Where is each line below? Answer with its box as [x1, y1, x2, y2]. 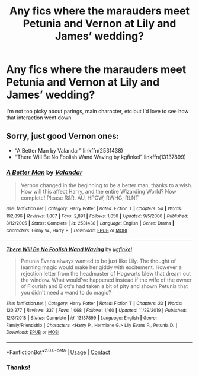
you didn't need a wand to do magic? [20, 289, 111, 296]
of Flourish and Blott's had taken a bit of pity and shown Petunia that [20, 282, 188, 289]
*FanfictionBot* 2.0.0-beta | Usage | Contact [6, 347, 111, 356]
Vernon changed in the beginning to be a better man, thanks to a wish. [20, 182, 192, 189]
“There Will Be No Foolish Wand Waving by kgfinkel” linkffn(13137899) [14, 153, 187, 160]
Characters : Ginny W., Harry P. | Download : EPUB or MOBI [6, 228, 127, 234]
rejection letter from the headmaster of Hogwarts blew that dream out [20, 270, 191, 277]
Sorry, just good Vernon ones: [6, 131, 120, 141]
